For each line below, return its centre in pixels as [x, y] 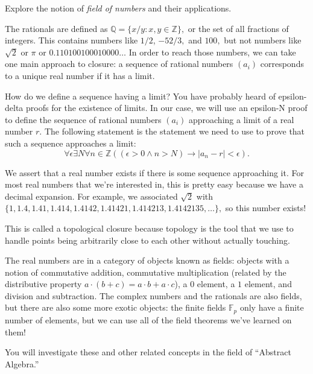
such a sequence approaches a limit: [71, 143]
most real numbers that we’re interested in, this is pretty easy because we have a [154, 184]
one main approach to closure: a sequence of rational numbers [119, 64]
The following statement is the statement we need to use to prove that [175, 131]
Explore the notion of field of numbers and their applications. [118, 8]
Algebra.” [22, 363]
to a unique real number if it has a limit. [80, 75]
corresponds [282, 64]
